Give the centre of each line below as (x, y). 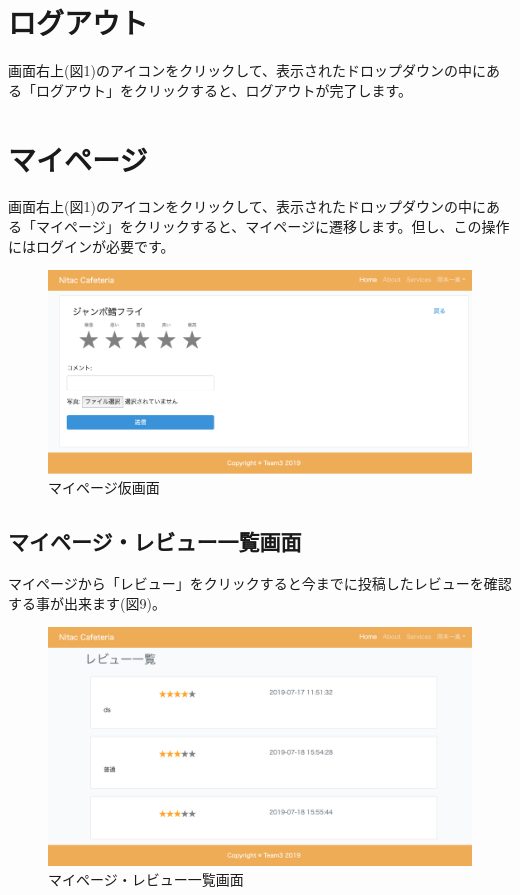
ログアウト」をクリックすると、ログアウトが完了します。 (224, 89)
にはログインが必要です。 (91, 245)
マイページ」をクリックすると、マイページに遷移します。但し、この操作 (272, 226)
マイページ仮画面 (104, 487)
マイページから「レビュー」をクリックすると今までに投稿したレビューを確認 (260, 582)
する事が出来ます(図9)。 (87, 602)
